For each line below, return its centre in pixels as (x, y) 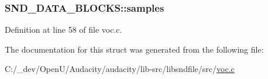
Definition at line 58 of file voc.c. (63, 30)
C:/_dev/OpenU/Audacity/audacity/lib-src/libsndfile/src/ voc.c (120, 69)
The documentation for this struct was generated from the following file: (134, 49)
